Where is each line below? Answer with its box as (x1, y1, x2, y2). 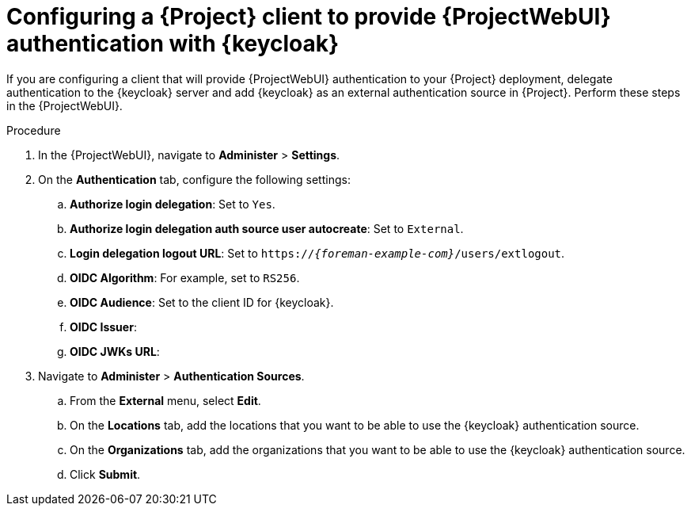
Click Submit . (70, 467, 141, 481)
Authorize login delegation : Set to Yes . (70, 197, 275, 211)
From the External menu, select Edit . (70, 393, 261, 407)
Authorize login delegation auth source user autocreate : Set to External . (70, 221, 464, 235)
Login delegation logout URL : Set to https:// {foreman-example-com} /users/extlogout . (70, 246, 565, 260)
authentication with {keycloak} (6, 30, 340, 57)
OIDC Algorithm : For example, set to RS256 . (70, 270, 300, 285)
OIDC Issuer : (70, 319, 137, 334)
